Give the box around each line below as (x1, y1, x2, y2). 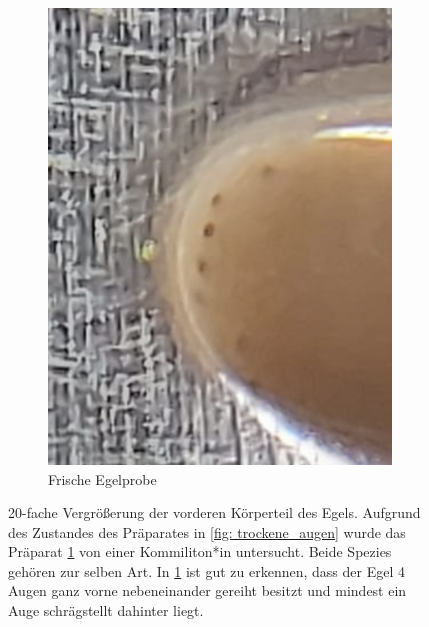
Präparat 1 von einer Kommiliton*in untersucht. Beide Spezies (8, 541, 392, 562)
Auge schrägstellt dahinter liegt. (8, 600, 204, 621)
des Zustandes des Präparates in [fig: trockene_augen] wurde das (8, 521, 406, 542)
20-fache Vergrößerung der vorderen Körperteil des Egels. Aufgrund (8, 502, 421, 523)
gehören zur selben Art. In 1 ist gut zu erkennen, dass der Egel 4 (8, 560, 405, 581)
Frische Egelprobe (48, 468, 157, 489)
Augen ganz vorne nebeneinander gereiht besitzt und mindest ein (8, 580, 407, 601)
